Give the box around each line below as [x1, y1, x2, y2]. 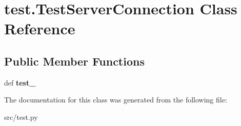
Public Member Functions [4, 53, 145, 69]
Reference [4, 18, 75, 39]
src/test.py [4, 111, 38, 122]
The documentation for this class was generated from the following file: [4, 94, 227, 105]
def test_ [4, 77, 36, 88]
